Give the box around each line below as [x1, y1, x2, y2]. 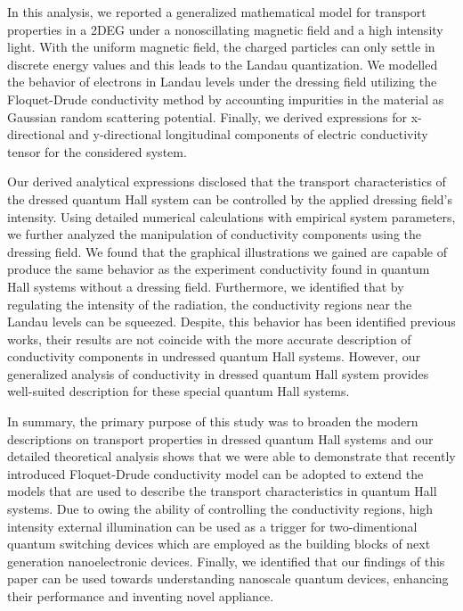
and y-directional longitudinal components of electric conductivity [69, 125, 428, 144]
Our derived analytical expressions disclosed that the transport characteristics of [7, 172, 446, 191]
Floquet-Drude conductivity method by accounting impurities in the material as [7, 89, 444, 108]
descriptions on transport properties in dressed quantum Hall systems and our [7, 429, 434, 448]
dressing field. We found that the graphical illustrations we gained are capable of [7, 242, 448, 260]
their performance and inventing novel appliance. [7, 587, 274, 605]
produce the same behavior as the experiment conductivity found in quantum [7, 260, 430, 278]
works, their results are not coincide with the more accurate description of [7, 329, 411, 348]
